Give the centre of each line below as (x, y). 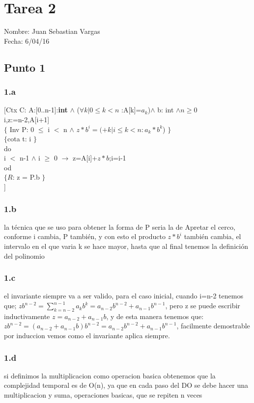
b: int (166, 110)
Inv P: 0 (22, 129)
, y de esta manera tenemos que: (155, 316)
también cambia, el (212, 236)
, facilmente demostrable (213, 326)
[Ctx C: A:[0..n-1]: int (36, 110)
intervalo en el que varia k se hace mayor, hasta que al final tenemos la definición (126, 246)
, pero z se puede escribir (203, 306)
